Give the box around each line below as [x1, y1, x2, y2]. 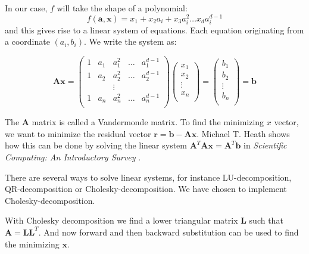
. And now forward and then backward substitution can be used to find [38, 225, 299, 238]
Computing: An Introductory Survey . [5, 151, 141, 163]
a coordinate [5, 35, 50, 48]
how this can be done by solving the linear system [5, 139, 187, 151]
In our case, [5, 2, 48, 14]
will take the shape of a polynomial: [57, 2, 188, 14]
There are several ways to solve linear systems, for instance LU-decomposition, [5, 171, 292, 183]
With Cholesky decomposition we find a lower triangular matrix [5, 214, 238, 227]
